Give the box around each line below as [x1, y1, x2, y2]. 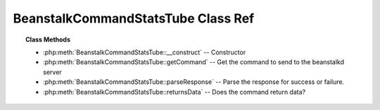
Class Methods [25, 35, 70, 44]
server [43, 68, 63, 76]
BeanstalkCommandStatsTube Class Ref [13, 11, 255, 26]
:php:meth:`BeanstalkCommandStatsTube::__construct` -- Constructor [43, 48, 246, 56]
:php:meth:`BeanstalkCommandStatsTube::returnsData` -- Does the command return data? [43, 87, 306, 96]
